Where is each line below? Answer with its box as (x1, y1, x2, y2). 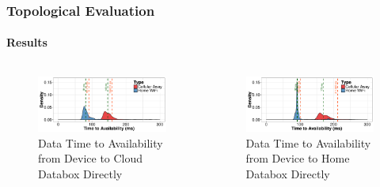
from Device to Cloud (38, 150, 143, 166)
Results (6, 34, 47, 50)
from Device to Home (245, 150, 350, 166)
